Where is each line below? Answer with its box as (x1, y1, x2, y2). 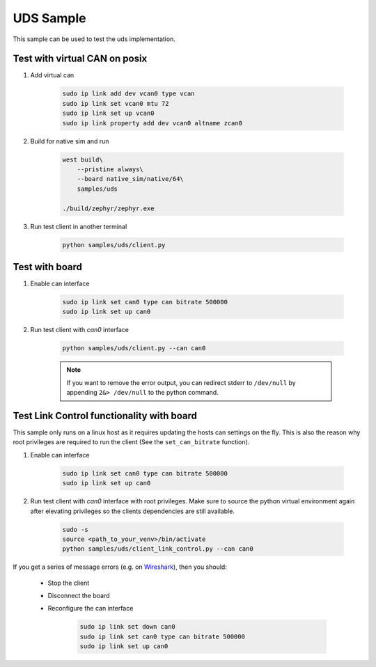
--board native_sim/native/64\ (77, 175, 184, 183)
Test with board (13, 261, 83, 273)
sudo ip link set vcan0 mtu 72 (62, 100, 170, 107)
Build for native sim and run (30, 136, 109, 146)
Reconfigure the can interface (47, 604, 134, 613)
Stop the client (47, 579, 90, 587)
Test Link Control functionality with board (13, 409, 198, 421)
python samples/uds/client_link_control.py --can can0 (62, 545, 253, 553)
